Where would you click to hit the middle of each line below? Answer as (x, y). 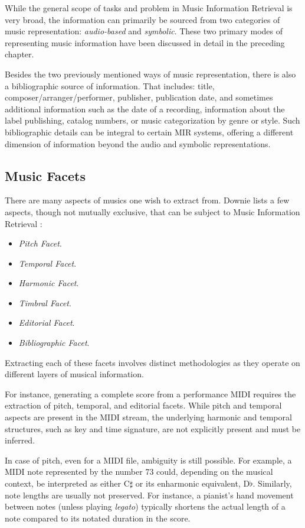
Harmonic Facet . (49, 283)
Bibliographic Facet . (54, 343)
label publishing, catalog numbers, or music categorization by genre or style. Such (152, 120)
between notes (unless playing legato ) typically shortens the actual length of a (145, 506)
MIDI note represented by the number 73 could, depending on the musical (139, 472)
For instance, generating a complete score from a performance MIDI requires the (150, 393)
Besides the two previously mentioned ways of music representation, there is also (150, 74)
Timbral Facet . (45, 302)
